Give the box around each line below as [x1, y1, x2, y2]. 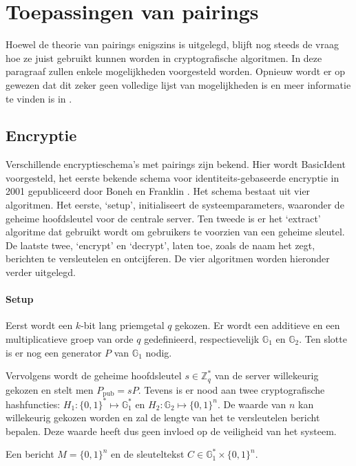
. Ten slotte [299, 332, 347, 346]
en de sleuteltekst [111, 447, 185, 461]
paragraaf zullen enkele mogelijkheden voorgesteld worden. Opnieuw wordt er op [6, 64, 346, 78]
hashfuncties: [6, 396, 61, 411]
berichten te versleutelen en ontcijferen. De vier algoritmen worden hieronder [6, 251, 330, 266]
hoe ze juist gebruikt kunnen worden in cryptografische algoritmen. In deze [6, 50, 322, 65]
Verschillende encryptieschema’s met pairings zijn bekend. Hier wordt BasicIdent [6, 157, 346, 171]
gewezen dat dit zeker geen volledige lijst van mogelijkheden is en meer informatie [6, 77, 351, 92]
